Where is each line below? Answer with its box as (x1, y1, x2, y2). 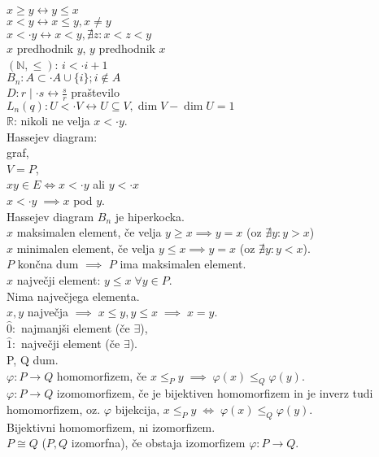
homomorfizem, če (56, 367, 147, 384)
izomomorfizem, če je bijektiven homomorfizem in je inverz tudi (56, 385, 373, 402)
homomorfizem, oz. (7, 400, 101, 417)
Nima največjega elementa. (7, 287, 140, 304)
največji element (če (20, 335, 120, 352)
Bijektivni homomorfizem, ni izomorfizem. (7, 418, 216, 435)
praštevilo (71, 84, 120, 101)
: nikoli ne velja (13, 112, 90, 129)
